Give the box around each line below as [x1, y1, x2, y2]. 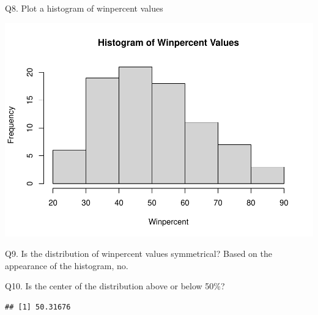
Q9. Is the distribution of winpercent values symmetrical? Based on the [5, 247, 273, 260]
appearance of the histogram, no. [5, 259, 128, 272]
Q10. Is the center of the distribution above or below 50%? [5, 280, 225, 292]
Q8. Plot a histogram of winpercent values [5, 2, 163, 14]
